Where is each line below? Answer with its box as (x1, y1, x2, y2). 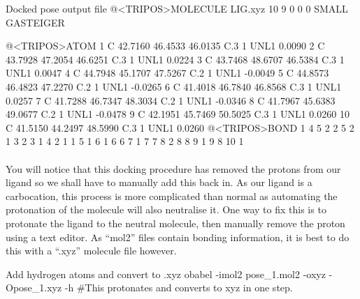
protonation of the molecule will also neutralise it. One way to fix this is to (6, 202, 326, 217)
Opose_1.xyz (6, 280, 62, 295)
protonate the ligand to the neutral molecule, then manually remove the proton (6, 215, 345, 230)
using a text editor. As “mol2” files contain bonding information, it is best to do (6, 229, 350, 244)
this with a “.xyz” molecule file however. (6, 243, 177, 258)
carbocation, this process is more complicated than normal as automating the (6, 188, 338, 203)
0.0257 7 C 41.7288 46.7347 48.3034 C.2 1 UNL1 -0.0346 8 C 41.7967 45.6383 (6, 93, 336, 107)
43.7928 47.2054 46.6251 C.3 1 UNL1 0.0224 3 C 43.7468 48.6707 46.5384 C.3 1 (6, 52, 345, 66)
